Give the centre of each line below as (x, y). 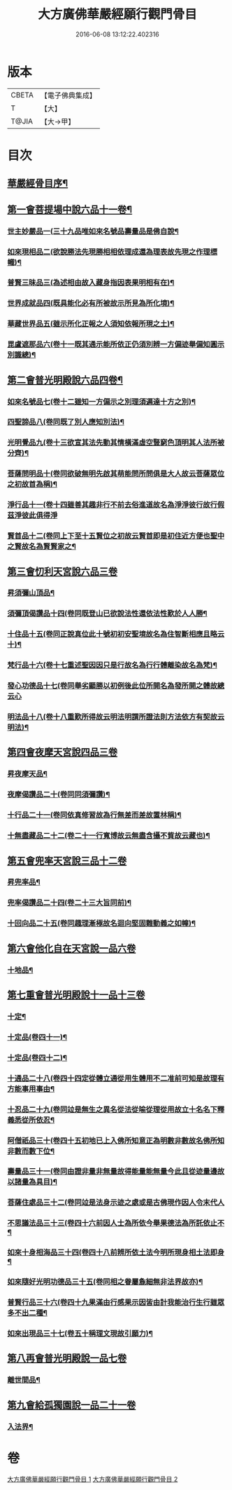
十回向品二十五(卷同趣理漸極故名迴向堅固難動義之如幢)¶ (102, 923)
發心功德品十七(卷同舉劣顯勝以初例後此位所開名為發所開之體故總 (116, 686)
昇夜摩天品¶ (27, 774)
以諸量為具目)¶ (32, 1182)
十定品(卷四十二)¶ (37, 1057)
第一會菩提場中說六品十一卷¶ (70, 209)
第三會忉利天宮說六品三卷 (62, 571)
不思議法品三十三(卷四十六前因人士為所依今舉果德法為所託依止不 (116, 1223)
